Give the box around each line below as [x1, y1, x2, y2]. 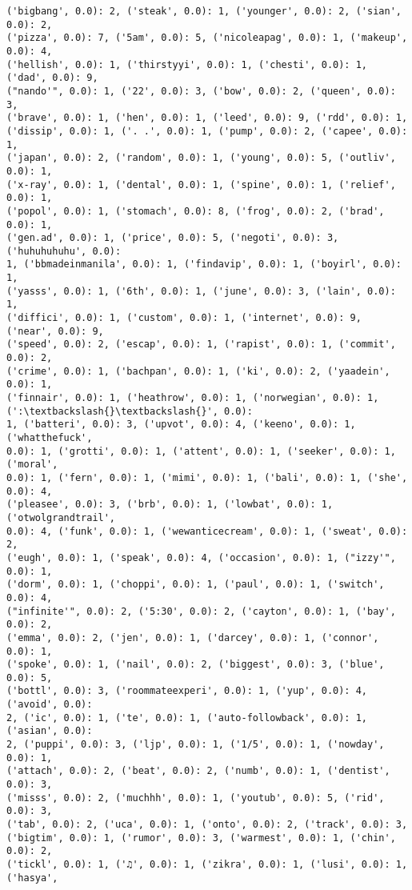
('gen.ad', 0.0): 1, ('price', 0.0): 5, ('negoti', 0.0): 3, [6, 232, 339, 244]
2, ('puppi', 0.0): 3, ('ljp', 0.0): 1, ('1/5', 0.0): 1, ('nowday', [6, 739, 385, 751]
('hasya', [6, 872, 58, 884]
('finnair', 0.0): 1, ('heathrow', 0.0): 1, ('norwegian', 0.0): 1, [6, 392, 379, 404]
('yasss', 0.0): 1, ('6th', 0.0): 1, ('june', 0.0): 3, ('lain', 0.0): [6, 285, 396, 297]
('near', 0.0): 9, [6, 325, 104, 337]
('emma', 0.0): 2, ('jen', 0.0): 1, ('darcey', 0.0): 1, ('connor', [6, 631, 379, 643]
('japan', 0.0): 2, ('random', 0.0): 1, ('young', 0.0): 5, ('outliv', [6, 152, 396, 164]
